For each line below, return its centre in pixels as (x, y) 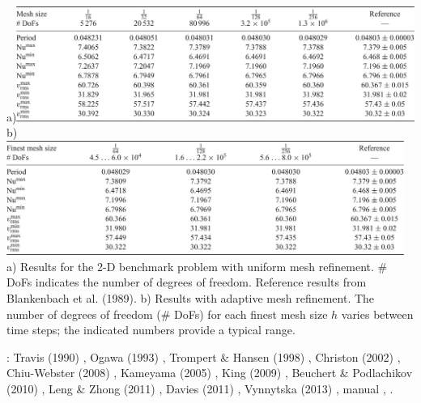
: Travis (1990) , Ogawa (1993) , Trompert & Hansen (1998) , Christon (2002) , (204, 356)
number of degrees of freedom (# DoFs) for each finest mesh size (167, 314)
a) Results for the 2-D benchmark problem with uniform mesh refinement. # (197, 266)
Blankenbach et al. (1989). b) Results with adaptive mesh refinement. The (191, 298)
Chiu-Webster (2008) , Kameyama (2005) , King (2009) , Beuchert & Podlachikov (210, 373)
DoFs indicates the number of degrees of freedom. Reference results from (187, 282)
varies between (377, 314)
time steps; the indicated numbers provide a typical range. (151, 330)
